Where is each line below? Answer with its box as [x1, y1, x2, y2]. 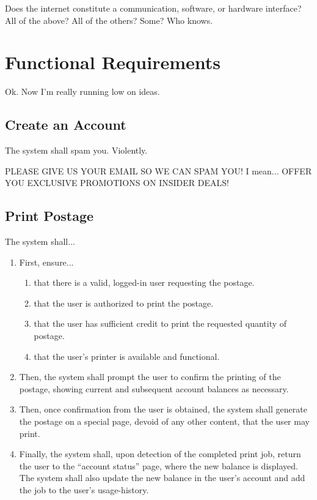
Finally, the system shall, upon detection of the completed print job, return [19, 447, 301, 460]
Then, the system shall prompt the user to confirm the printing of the [19, 370, 281, 383]
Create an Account [5, 115, 126, 134]
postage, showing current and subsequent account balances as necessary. [19, 382, 289, 395]
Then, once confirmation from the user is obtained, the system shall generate [19, 403, 307, 416]
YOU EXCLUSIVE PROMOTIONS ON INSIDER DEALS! [5, 176, 229, 189]
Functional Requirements [5, 50, 220, 75]
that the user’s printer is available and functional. [34, 349, 220, 362]
